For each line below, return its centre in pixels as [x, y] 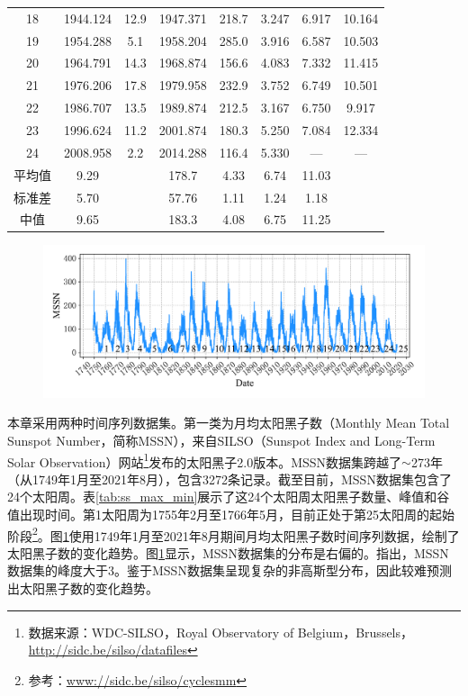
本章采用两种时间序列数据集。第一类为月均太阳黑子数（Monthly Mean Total [229, 423]
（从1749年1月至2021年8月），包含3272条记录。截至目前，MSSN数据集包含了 [229, 479]
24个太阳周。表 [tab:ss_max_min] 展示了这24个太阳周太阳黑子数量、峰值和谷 [229, 497]
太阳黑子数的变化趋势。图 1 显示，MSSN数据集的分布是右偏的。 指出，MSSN [228, 552]
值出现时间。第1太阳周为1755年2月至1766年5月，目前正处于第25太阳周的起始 [231, 514]
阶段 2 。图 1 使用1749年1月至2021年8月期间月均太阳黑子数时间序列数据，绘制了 [234, 534]
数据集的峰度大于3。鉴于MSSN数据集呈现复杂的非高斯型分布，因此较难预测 [229, 570]
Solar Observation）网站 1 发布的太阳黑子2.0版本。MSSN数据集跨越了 [205, 460]
